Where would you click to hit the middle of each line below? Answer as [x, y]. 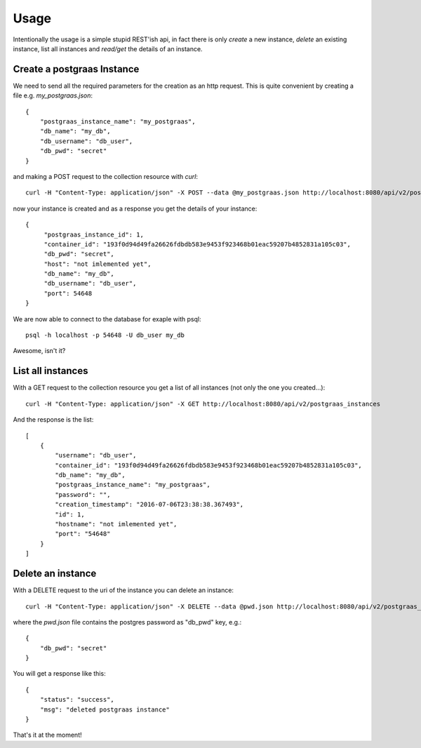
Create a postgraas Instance [76, 69]
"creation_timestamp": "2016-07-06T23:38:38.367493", [149, 505]
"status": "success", [77, 700]
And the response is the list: [53, 420]
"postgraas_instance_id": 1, [94, 234]
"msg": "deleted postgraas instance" [105, 709]
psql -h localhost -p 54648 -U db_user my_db [105, 335]
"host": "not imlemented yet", [98, 264]
